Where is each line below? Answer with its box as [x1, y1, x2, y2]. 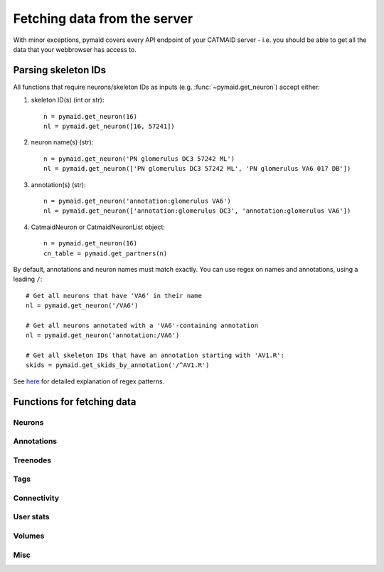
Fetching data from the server [13, 11, 193, 26]
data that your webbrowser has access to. [13, 45, 137, 53]
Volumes [13, 531, 45, 541]
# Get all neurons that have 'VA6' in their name [26, 292, 203, 300]
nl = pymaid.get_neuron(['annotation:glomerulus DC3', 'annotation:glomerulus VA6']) [43, 207, 351, 215]
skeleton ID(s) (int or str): [31, 96, 105, 105]
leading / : [13, 275, 43, 284]
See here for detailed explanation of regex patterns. [13, 377, 165, 386]
